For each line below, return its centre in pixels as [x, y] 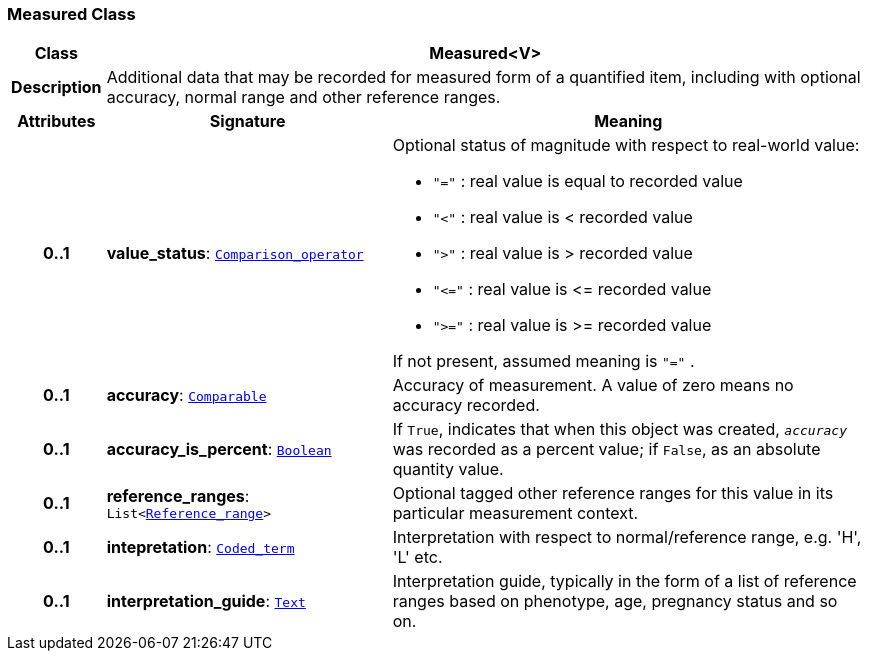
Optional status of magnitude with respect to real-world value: [626, 145]
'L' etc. [417, 557]
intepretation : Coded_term [200, 547]
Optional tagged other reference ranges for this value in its [613, 493]
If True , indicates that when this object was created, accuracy [619, 429]
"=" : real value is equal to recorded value [587, 181]
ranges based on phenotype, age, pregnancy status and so [615, 601]
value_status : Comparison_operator [235, 253]
